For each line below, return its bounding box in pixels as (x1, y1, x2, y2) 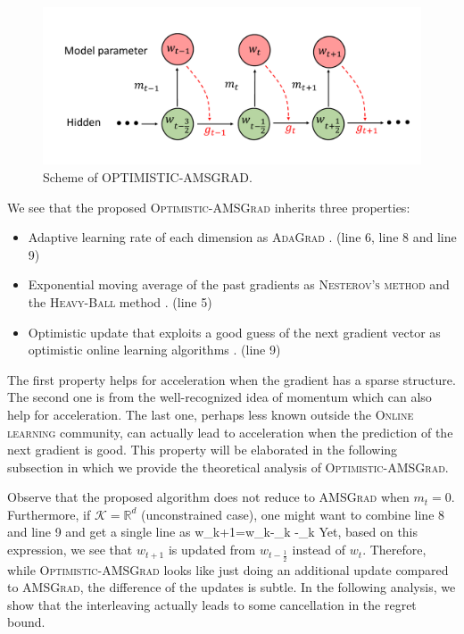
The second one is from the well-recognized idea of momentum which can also (7, 388, 432, 406)
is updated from (168, 540, 256, 559)
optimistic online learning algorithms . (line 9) (28, 340, 281, 359)
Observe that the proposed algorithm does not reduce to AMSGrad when (7, 488, 410, 506)
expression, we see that (7, 540, 133, 559)
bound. (7, 613, 46, 631)
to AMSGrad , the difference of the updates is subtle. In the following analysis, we (7, 578, 456, 596)
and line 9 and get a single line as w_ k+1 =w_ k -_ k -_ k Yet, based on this (7, 522, 418, 541)
